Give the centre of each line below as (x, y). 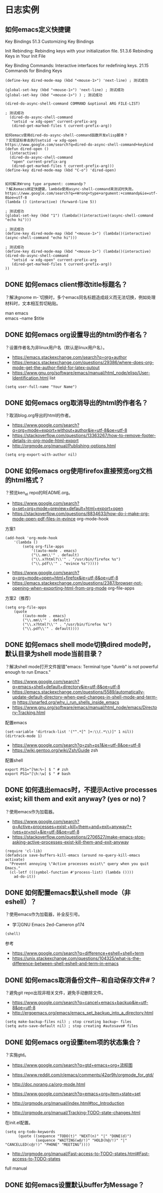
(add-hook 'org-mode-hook (31, 538)
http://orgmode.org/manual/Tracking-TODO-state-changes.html (76, 1113)
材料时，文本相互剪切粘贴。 (33, 303)
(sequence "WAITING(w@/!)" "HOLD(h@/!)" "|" (81, 1140)
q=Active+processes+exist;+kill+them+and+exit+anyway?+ (72, 826)
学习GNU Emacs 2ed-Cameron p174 (48, 925)
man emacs (17, 313)
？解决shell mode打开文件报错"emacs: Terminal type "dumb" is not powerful (81, 666)
